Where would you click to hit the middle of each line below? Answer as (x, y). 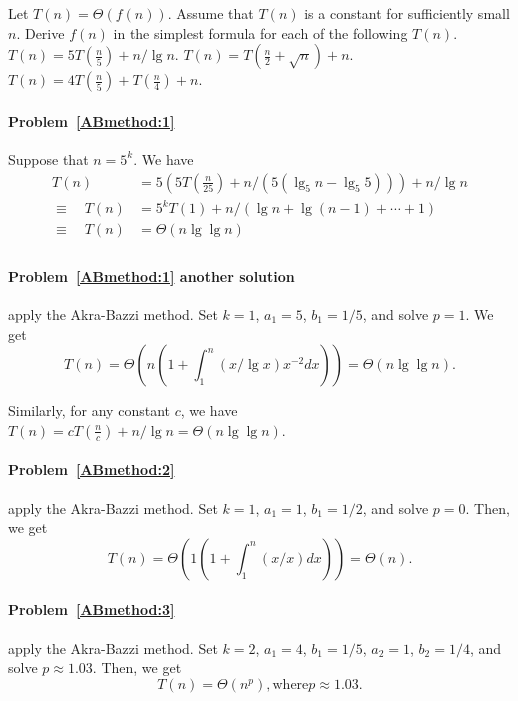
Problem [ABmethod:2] (91, 469)
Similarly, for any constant (89, 410)
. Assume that (210, 13)
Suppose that (48, 158)
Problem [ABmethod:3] (91, 609)
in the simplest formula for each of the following (260, 32)
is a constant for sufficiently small (407, 13)
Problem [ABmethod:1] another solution (151, 275)
